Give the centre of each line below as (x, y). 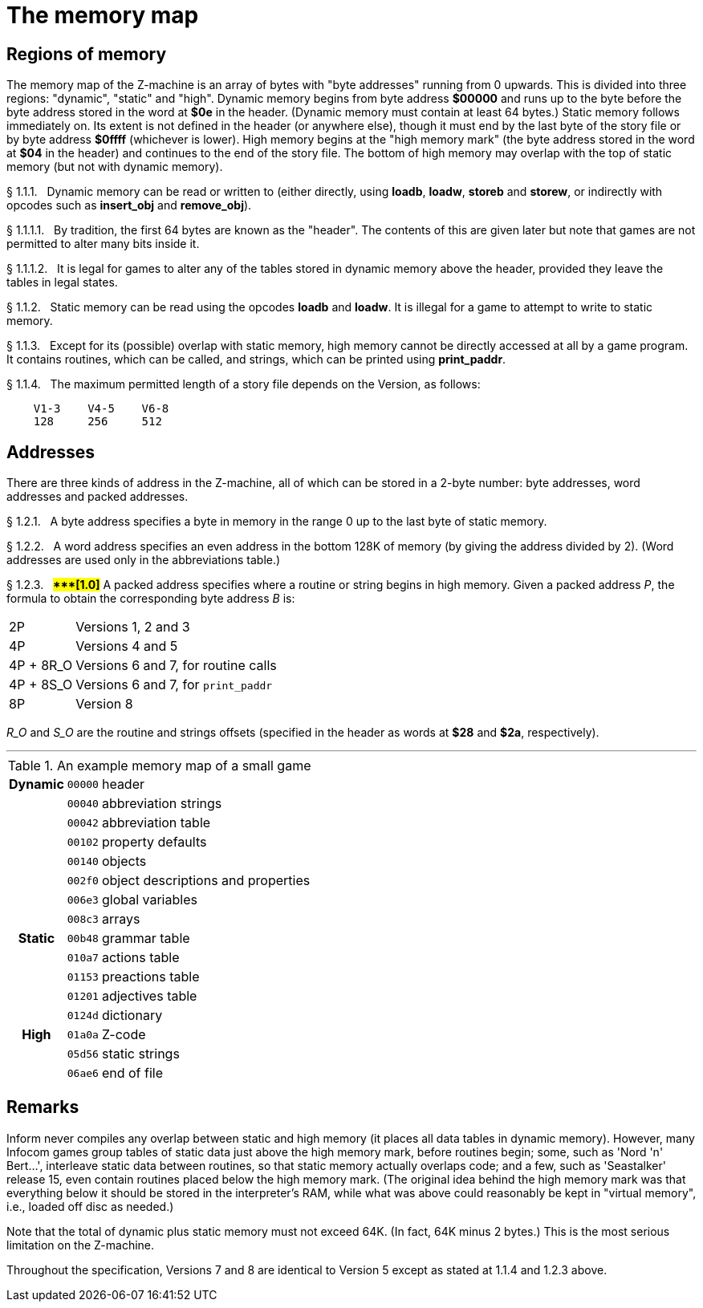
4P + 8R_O (41, 666)
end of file (132, 1073)
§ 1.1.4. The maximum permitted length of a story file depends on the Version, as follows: (244, 384)
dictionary (132, 1016)
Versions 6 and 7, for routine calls (176, 666)
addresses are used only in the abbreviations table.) (144, 560)
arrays (121, 919)
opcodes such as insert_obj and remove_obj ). (129, 205)
